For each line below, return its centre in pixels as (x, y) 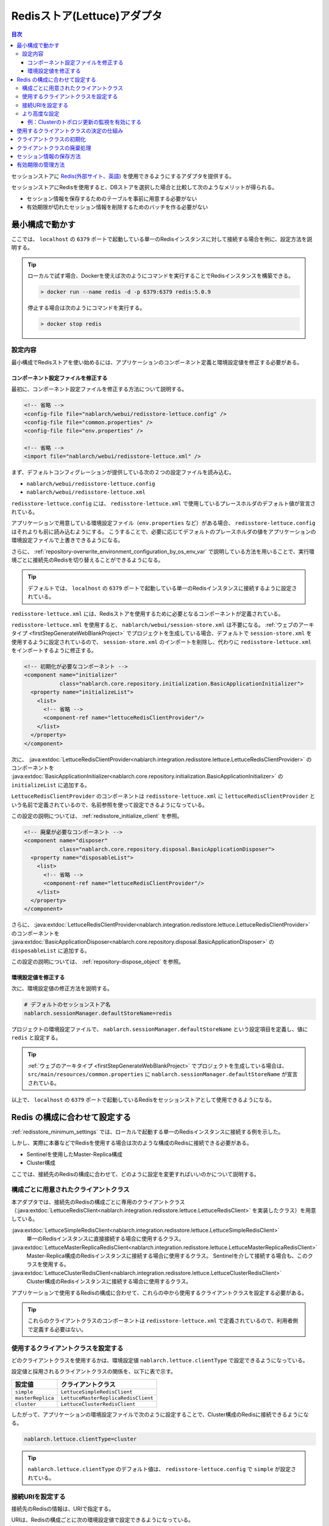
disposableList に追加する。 (51, 950)
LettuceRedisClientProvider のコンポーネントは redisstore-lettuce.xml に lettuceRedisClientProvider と (163, 796)
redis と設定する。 (36, 1038)
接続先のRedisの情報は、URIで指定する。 (63, 1508)
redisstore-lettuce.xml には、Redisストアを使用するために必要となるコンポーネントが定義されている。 (147, 613)
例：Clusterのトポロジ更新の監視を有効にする (85, 122)
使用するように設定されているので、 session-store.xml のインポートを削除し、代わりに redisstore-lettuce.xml (161, 642)
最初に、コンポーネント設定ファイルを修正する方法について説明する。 (99, 389)
